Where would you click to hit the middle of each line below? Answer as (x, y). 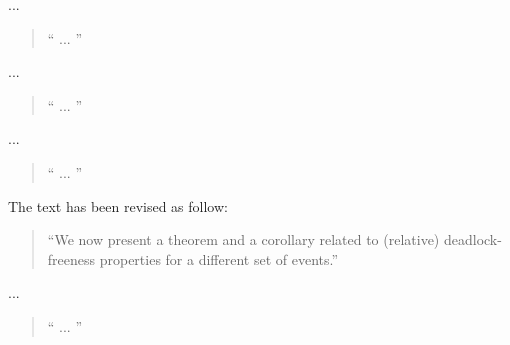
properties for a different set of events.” (219, 258)
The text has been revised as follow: (118, 205)
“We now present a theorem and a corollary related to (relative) (243, 239)
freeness (71, 258)
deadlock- (472, 239)
